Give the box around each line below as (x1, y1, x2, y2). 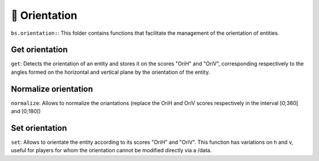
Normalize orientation (11, 84, 93, 94)
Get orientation (11, 45, 68, 55)
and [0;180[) (11, 108, 41, 115)
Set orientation (11, 123, 67, 133)
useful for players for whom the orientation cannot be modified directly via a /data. (11, 147, 212, 154)
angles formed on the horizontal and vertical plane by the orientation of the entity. (11, 68, 210, 75)
